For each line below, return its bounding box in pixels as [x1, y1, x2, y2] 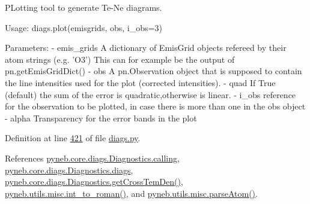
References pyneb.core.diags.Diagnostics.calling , [5, 151, 180, 164]
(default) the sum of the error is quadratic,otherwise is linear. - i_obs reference [5, 88, 296, 101]
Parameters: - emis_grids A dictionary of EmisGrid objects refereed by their [5, 41, 287, 54]
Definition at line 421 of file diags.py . [5, 132, 141, 144]
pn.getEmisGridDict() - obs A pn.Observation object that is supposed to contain [5, 65, 302, 77]
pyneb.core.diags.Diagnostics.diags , [5, 163, 133, 176]
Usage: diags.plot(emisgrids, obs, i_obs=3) [5, 21, 162, 34]
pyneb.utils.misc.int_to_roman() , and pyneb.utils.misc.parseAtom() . [5, 187, 258, 199]
